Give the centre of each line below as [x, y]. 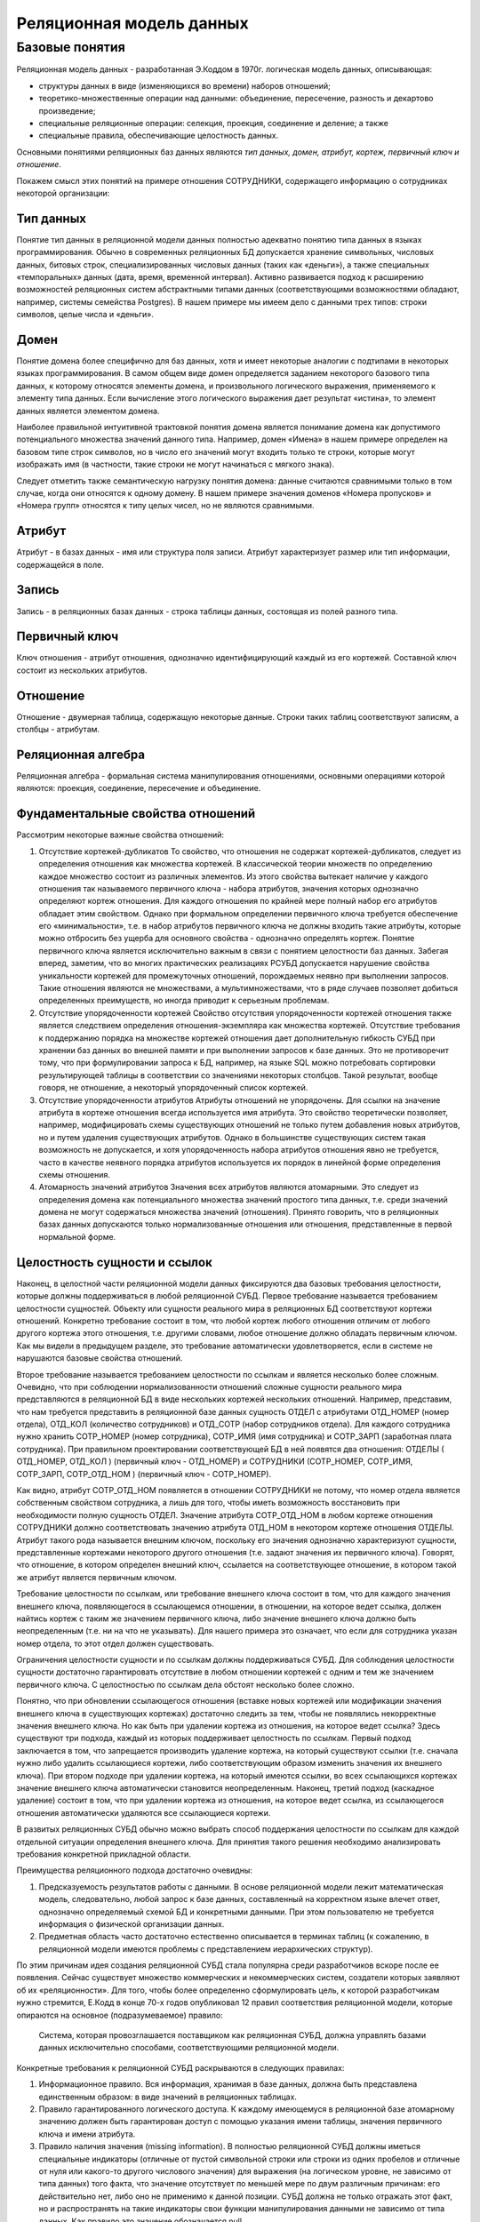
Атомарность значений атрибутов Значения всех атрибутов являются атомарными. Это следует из [229, 1187]
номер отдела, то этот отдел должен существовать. [116, 1643]
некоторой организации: [63, 193]
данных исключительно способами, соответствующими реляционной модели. [189, 2048]
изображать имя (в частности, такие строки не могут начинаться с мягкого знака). [176, 464]
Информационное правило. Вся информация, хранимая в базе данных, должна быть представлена [228, 2084]
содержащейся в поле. [60, 564]
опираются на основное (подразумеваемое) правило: [120, 2015]
